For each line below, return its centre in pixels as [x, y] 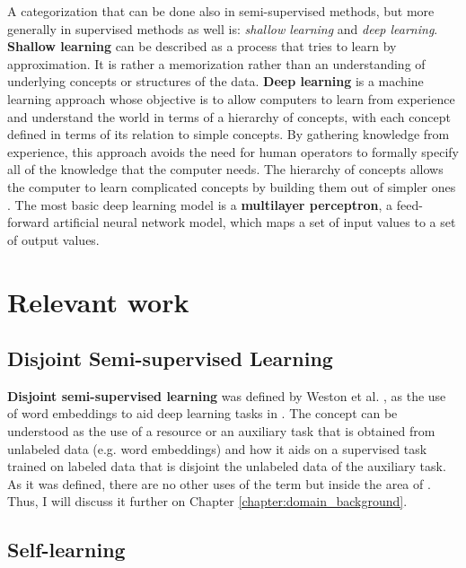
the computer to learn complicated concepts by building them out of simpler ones [232, 186]
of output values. [53, 239]
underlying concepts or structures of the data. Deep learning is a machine [215, 81]
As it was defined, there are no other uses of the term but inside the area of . [219, 483]
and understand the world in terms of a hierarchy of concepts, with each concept [229, 116]
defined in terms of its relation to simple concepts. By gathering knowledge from [229, 134]
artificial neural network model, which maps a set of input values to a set [255, 222]
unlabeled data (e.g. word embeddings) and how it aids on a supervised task [217, 448]
